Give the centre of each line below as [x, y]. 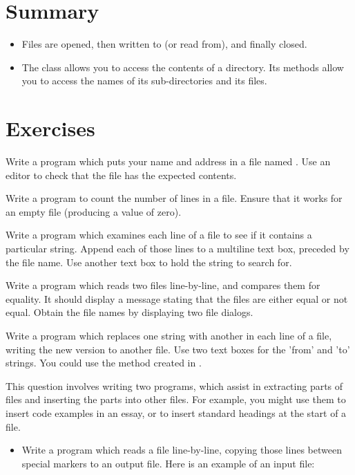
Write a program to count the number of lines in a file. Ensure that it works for [174, 198]
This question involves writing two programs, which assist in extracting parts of [174, 385]
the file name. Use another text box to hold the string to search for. [149, 262]
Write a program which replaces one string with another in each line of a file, [169, 335]
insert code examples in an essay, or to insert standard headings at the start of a [176, 412]
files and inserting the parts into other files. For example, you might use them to [176, 399]
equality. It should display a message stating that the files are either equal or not [177, 298]
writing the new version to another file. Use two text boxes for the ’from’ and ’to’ [178, 349]
